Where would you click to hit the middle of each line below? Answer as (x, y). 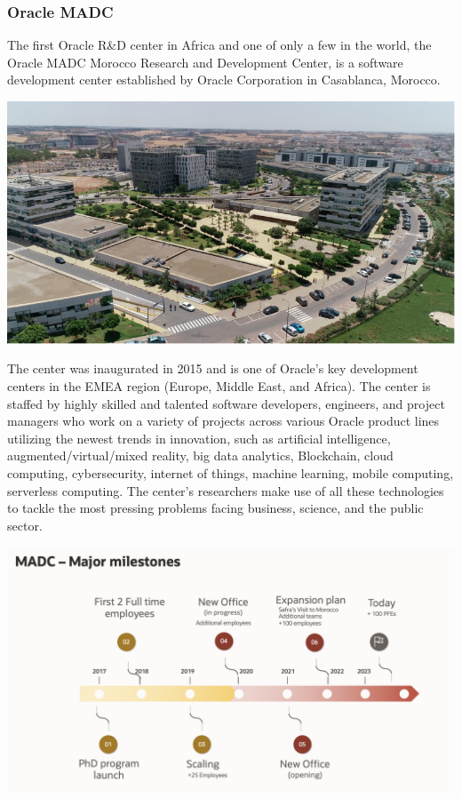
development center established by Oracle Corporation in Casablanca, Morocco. (224, 80)
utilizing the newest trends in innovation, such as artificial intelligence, (199, 438)
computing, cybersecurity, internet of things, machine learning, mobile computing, (231, 472)
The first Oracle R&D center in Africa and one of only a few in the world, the (219, 45)
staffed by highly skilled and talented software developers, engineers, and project (226, 403)
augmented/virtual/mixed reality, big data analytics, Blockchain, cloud (200, 455)
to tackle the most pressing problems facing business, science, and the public (215, 508)
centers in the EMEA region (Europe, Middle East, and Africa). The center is (219, 385)
